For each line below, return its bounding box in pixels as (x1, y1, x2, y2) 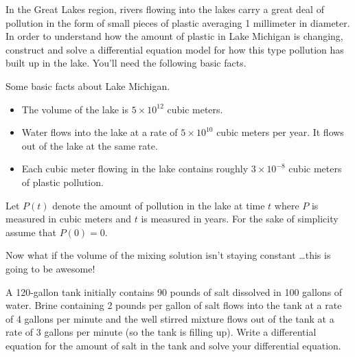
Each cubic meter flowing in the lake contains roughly (21, 161, 249, 176)
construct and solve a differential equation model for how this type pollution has (5, 42, 344, 56)
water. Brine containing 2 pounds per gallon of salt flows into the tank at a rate (5, 298, 342, 312)
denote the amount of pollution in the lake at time (52, 198, 265, 212)
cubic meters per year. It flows (216, 125, 344, 139)
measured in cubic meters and (5, 211, 131, 226)
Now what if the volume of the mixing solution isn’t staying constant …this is (5, 248, 331, 262)
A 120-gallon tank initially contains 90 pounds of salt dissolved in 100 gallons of (5, 284, 343, 299)
